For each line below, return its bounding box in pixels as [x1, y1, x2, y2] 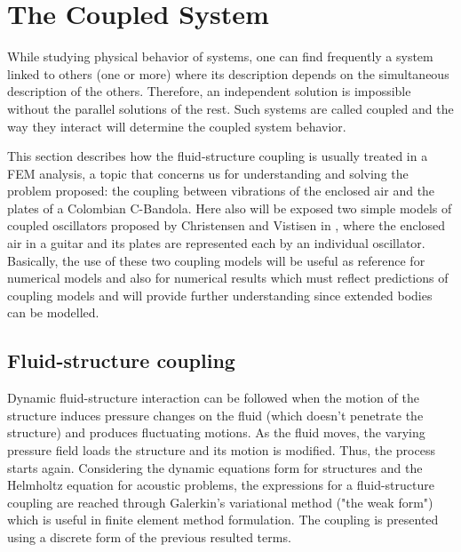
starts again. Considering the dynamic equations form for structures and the [7, 458, 423, 476]
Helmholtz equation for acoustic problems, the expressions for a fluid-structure [7, 476, 434, 494]
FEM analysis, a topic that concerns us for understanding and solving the [7, 164, 409, 182]
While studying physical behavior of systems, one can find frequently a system [7, 47, 433, 66]
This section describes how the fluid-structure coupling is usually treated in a [7, 147, 428, 165]
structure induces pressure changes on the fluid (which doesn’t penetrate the [7, 405, 424, 424]
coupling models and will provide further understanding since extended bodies [7, 285, 433, 304]
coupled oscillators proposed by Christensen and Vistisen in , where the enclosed [7, 216, 446, 235]
